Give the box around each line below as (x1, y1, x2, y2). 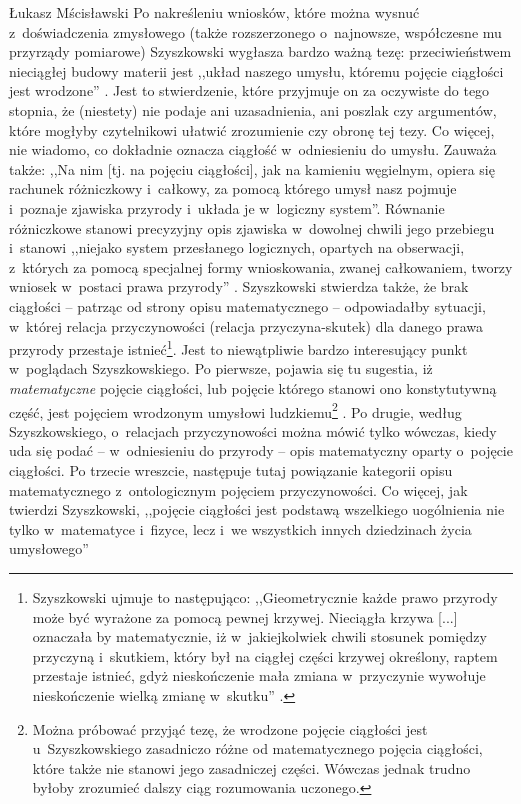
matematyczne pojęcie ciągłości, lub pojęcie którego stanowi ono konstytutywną (9, 377, 497, 398)
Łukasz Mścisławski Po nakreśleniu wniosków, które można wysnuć (9, 2, 420, 22)
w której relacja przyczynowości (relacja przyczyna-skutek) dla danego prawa (9, 315, 484, 336)
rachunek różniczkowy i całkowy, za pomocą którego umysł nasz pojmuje (9, 178, 457, 199)
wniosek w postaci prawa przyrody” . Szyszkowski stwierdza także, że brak (9, 276, 469, 297)
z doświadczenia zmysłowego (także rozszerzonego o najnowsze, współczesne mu (9, 21, 502, 42)
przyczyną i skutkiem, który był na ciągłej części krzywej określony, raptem (32, 645, 498, 666)
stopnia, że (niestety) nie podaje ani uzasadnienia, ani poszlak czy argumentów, (9, 99, 497, 120)
